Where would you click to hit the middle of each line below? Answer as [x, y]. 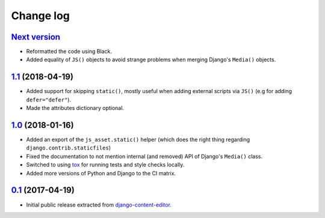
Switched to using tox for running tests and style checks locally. [105, 165]
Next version [36, 37]
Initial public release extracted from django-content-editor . [99, 205]
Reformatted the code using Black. [69, 52]
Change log [41, 16]
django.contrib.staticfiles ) [69, 148]
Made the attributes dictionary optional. [75, 108]
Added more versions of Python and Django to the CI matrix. [101, 173]
